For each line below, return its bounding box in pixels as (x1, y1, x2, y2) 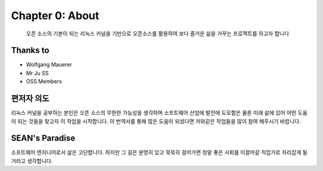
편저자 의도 (11, 93, 50, 104)
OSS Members (26, 78, 62, 85)
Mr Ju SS (26, 69, 49, 77)
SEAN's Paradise (11, 133, 76, 143)
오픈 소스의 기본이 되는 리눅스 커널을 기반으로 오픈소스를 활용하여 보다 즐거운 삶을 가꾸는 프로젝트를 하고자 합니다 (26, 30, 290, 37)
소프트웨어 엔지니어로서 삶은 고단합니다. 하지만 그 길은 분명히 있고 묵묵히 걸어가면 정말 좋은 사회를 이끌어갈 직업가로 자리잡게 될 (11, 149, 308, 156)
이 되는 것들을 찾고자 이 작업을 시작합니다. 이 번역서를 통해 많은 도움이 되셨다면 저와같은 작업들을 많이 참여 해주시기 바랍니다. (11, 117, 301, 125)
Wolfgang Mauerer (26, 61, 72, 68)
